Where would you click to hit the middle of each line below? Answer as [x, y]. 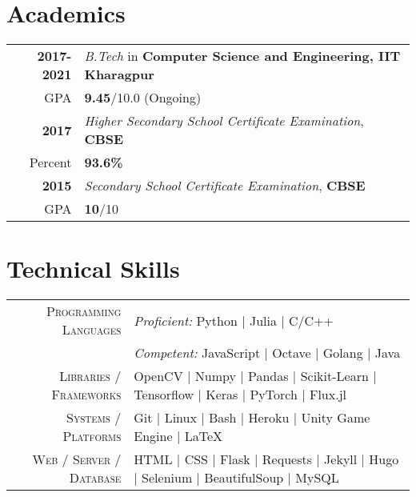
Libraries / [90, 376]
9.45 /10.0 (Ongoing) [143, 98]
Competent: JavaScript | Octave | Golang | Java [267, 353]
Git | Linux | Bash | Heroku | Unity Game [252, 418]
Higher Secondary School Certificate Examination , [224, 121]
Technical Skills [93, 269]
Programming [84, 311]
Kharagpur [119, 74]
